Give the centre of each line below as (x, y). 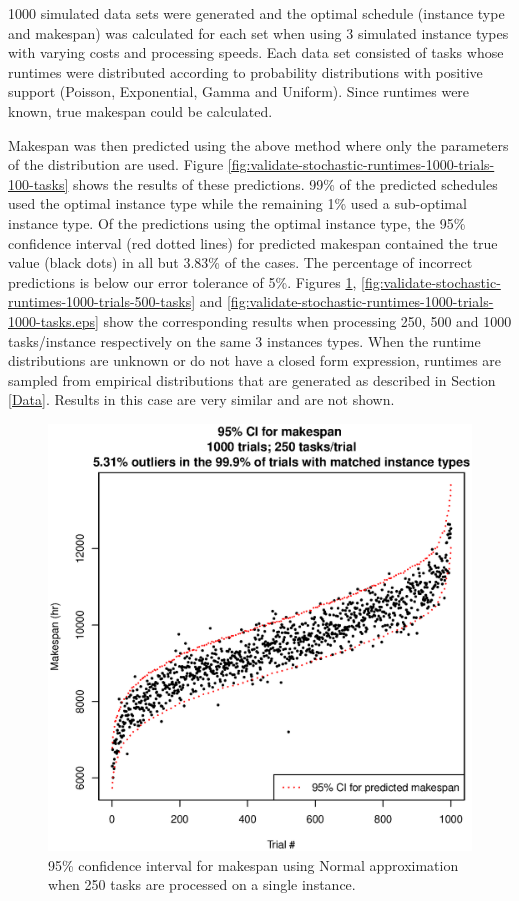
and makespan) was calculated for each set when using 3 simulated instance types (258, 32)
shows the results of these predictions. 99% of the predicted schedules (285, 183)
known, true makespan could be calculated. (140, 110)
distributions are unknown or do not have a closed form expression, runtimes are (255, 360)
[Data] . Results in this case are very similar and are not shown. (201, 399)
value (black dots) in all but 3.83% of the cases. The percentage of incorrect (240, 262)
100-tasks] (38, 183)
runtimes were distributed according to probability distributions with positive (245, 71)
